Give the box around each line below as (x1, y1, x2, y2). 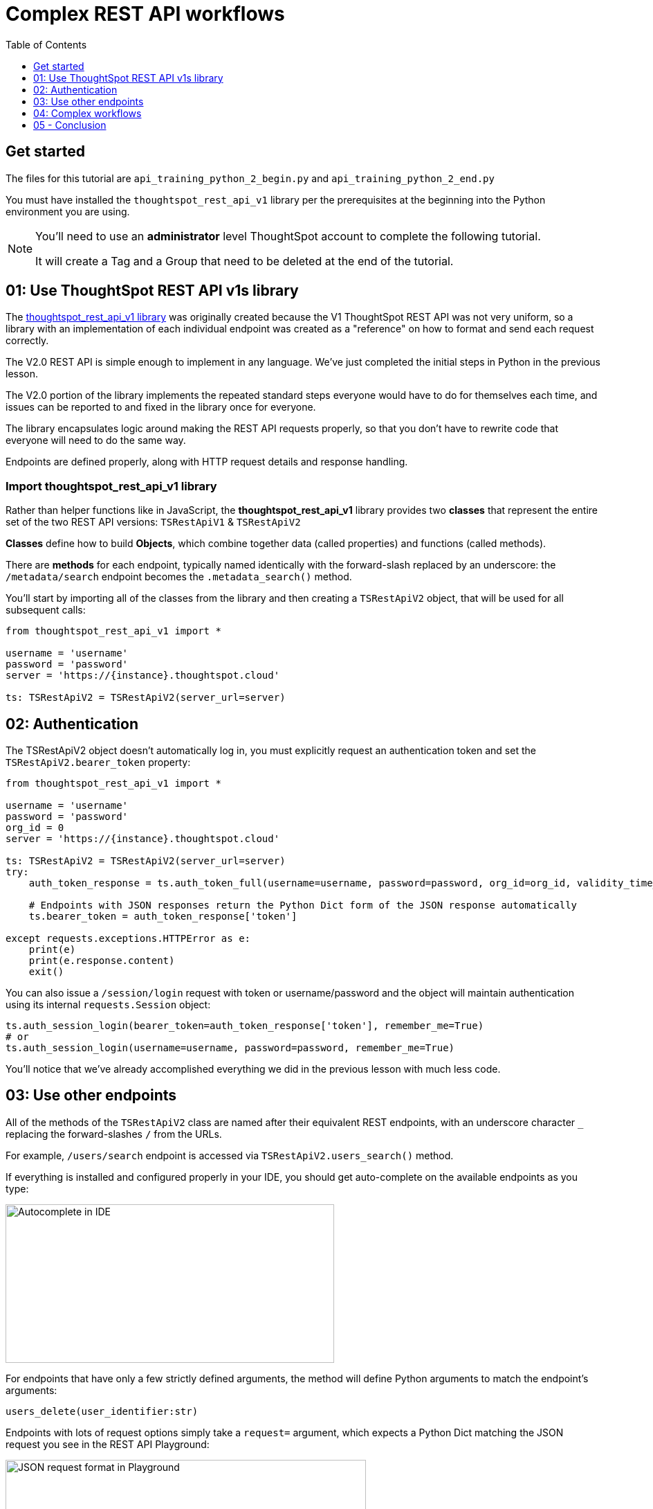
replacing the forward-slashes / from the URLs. (6, 1127, 222, 1140)
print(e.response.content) (28, 955, 175, 967)
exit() (28, 966, 64, 978)
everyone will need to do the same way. (6, 434, 186, 447)
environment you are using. (6, 205, 130, 217)
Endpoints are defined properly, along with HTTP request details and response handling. (6, 456, 408, 468)
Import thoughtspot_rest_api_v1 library (6, 479, 217, 493)
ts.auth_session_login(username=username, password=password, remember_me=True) (6, 1042, 455, 1054)
